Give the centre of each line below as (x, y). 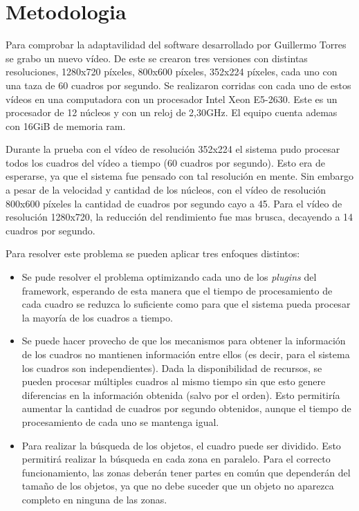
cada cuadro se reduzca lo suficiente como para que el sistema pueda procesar (186, 304)
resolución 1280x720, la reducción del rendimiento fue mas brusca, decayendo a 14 (179, 217)
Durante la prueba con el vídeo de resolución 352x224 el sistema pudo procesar (173, 149)
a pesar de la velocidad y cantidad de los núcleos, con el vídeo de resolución (166, 190)
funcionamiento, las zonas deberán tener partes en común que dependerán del (186, 472)
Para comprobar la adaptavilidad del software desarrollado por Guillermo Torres (176, 45)
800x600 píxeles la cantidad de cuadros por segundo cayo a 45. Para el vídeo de (174, 203)
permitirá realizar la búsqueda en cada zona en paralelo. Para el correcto (176, 459)
